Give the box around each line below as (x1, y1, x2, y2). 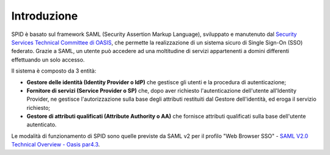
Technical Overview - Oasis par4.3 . (11, 141, 100, 148)
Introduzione (11, 9, 78, 23)
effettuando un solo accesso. (11, 56, 85, 63)
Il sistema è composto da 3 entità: (11, 67, 97, 74)
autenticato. (26, 121, 57, 128)
